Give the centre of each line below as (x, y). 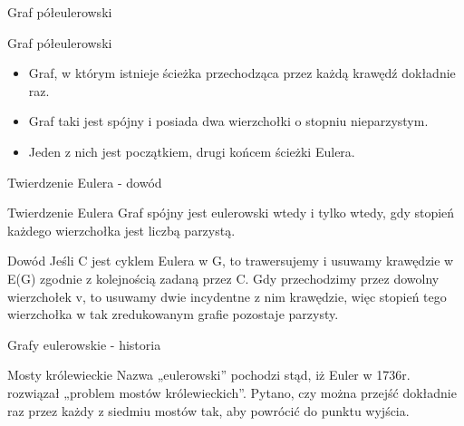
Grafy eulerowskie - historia (84, 344)
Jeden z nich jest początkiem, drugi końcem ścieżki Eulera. (192, 151)
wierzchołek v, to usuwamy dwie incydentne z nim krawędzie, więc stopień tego (227, 296)
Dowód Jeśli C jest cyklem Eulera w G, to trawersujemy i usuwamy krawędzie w (231, 261)
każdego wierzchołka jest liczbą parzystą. (121, 230)
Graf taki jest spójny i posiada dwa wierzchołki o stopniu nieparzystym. (228, 121)
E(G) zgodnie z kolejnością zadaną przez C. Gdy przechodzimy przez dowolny (223, 278)
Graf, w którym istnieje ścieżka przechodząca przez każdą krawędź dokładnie (242, 73)
